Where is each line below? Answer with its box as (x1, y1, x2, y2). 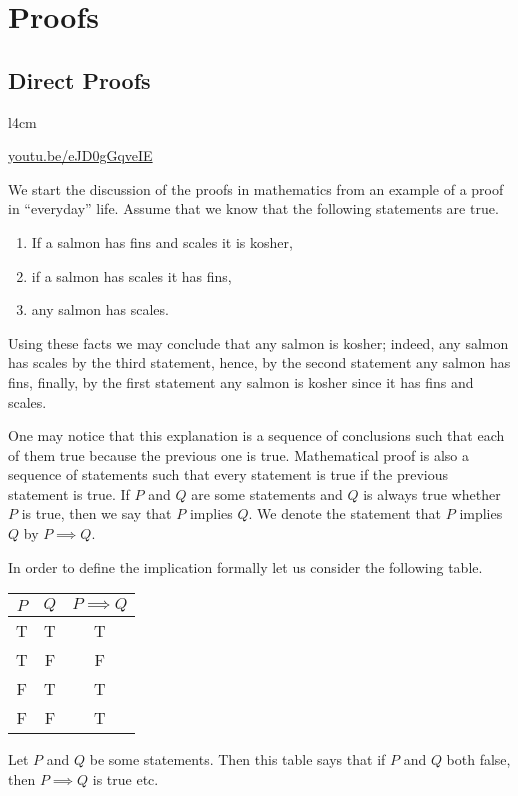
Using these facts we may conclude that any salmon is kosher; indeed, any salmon (8, 332, 509, 353)
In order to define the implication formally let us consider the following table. (8, 556, 483, 577)
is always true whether (363, 483, 501, 504)
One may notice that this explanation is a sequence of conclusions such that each (8, 425, 505, 446)
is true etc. (92, 768, 159, 789)
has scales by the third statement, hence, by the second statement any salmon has (8, 352, 511, 373)
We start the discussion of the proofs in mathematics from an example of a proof (8, 178, 504, 199)
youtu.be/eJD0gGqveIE (8, 145, 153, 166)
